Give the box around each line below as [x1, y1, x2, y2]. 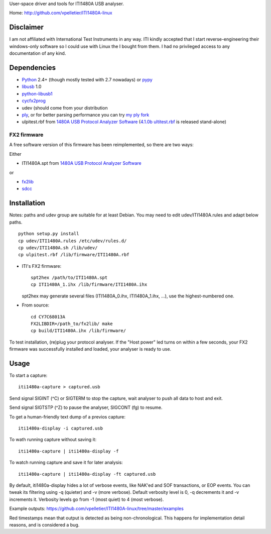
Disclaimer [9, 23, 44, 32]
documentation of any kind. [9, 50, 66, 56]
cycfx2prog [22, 98, 46, 104]
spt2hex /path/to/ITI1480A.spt [31, 275, 108, 281]
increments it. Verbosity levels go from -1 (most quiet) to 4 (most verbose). [9, 496, 164, 502]
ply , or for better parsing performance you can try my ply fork [22, 112, 150, 118]
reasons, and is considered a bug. [9, 521, 80, 527]
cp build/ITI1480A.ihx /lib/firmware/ [31, 328, 126, 334]
